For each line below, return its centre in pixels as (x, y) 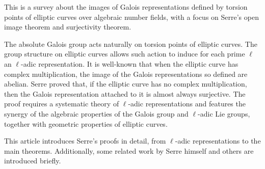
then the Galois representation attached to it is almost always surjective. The (125, 93)
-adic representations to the (218, 141)
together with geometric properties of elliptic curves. (86, 123)
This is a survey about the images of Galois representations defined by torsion (126, 7)
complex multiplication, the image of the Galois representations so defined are (126, 74)
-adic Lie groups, (224, 113)
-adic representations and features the (187, 104)
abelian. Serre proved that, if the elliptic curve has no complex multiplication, (126, 84)
